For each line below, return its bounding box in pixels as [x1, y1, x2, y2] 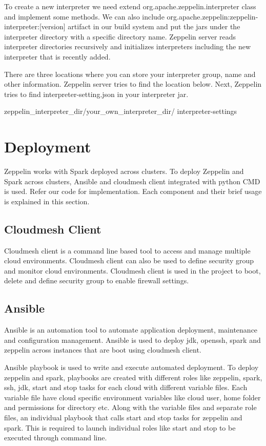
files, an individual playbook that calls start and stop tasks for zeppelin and [4, 412, 242, 422]
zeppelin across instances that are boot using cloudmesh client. [4, 344, 201, 355]
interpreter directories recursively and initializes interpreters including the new [4, 41, 251, 52]
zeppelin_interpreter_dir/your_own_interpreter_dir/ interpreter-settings [4, 106, 237, 117]
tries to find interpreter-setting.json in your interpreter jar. [4, 88, 189, 99]
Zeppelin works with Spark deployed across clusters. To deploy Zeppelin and [4, 166, 244, 177]
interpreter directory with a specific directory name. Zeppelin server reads [4, 31, 236, 42]
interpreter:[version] [4, 21, 66, 32]
